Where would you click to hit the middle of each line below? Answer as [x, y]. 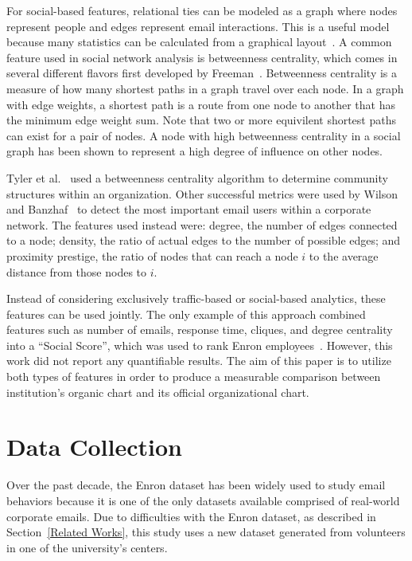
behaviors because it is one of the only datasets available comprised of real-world [203, 500]
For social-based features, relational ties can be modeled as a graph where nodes [202, 10]
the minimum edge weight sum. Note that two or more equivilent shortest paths [201, 120]
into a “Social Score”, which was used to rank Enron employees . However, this [200, 345]
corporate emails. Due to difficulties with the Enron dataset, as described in [191, 516]
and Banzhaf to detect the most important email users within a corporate [189, 209]
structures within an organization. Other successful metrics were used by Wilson [202, 193]
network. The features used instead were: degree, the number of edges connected [202, 224]
